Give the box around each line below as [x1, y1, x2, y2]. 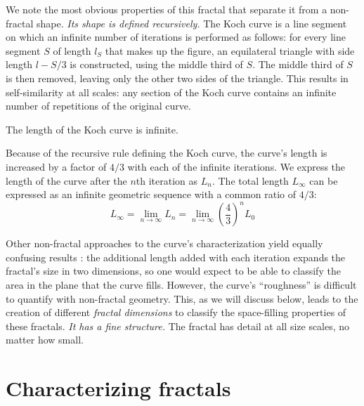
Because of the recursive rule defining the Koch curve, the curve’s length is [6, 145, 327, 160]
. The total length [212, 173, 289, 188]
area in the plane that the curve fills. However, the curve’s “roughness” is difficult [6, 277, 357, 292]
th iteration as [136, 173, 198, 188]
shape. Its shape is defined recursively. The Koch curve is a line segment [36, 15, 347, 30]
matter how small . [6, 332, 84, 347]
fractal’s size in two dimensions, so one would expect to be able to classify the [6, 263, 341, 278]
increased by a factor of [6, 159, 107, 173]
